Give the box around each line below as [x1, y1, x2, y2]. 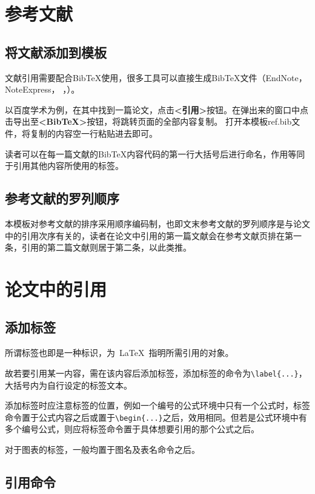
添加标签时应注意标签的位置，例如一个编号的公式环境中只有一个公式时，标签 [5, 399, 310, 412]
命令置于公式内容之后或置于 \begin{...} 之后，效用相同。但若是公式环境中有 [5, 410, 307, 423]
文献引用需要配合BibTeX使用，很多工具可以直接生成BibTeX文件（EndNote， [5, 71, 307, 84]
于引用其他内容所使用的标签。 [5, 159, 124, 172]
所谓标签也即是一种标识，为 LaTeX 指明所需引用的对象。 [5, 346, 234, 359]
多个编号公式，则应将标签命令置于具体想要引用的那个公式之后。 [5, 423, 259, 435]
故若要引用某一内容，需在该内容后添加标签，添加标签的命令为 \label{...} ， [5, 366, 307, 379]
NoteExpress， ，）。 [5, 83, 80, 96]
